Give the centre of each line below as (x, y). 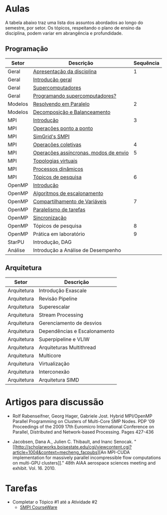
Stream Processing (61, 314)
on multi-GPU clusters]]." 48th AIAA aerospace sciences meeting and (84, 462)
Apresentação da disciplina (65, 71)
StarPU (16, 242)
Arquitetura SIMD (59, 379)
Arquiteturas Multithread (68, 347)
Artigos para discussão (54, 402)
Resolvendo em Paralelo (61, 104)
